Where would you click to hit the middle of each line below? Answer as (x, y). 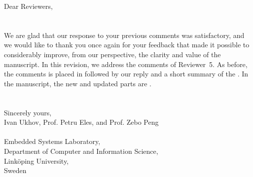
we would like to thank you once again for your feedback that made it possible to (127, 45)
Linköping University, (36, 160)
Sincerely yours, (28, 112)
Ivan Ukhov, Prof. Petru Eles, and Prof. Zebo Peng (81, 122)
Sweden (15, 170)
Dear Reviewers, (28, 6)
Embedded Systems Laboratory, (52, 141)
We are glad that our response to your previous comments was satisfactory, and (124, 35)
